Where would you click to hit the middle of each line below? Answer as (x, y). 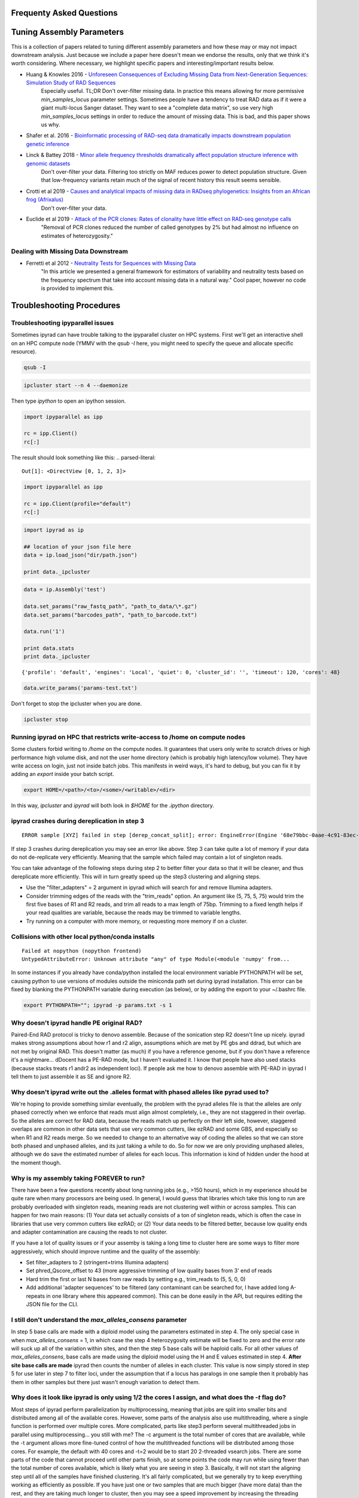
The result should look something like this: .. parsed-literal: (83, 457)
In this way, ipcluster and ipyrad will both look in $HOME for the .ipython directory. (113, 805)
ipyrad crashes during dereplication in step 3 (78, 821)
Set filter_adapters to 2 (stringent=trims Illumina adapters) (98, 1263)
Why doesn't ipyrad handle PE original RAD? (77, 1023)
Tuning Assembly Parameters (67, 32)
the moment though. (36, 1162)
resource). (24, 351)
